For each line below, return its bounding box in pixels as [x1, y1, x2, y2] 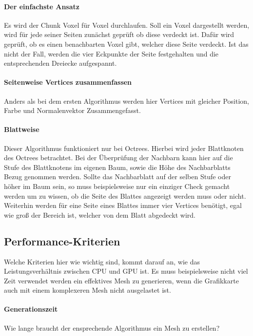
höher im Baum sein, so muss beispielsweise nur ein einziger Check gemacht [4, 181, 230, 191]
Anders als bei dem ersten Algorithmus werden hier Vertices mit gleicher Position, [4, 95, 249, 106]
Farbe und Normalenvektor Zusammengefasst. [4, 105, 141, 115]
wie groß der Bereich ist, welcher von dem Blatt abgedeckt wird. [4, 209, 195, 220]
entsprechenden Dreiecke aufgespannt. [4, 58, 117, 68]
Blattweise [4, 124, 39, 134]
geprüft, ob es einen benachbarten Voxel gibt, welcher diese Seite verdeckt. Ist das [4, 38, 249, 49]
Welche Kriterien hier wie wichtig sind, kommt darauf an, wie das [4, 256, 200, 266]
